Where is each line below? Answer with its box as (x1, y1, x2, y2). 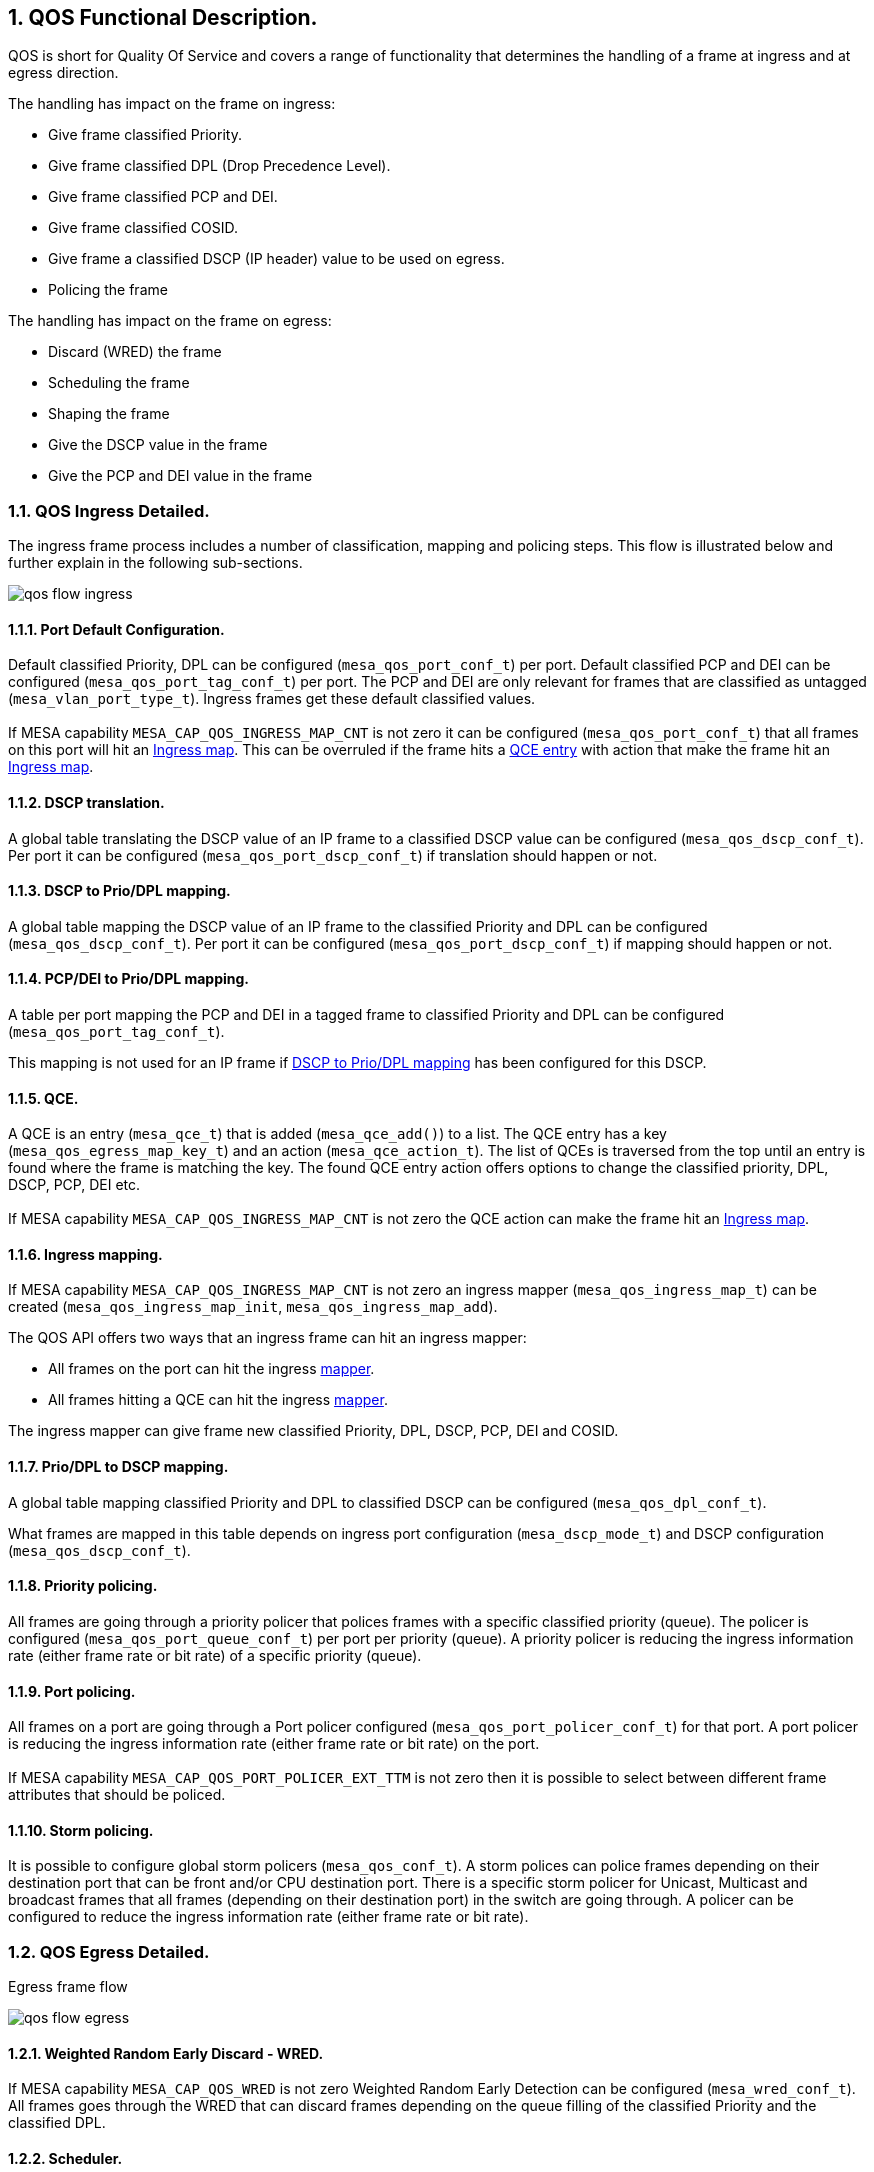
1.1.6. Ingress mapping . (8, 1245, 163, 1263)
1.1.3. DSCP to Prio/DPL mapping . (8, 882, 231, 900)
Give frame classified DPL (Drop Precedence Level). (48, 157, 391, 175)
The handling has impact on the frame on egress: (8, 312, 332, 330)
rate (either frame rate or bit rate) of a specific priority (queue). (8, 1646, 422, 1664)
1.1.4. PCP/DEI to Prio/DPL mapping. (8, 970, 250, 988)
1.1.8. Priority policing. (8, 1577, 158, 1595)
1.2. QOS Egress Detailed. (8, 1941, 210, 1962)
